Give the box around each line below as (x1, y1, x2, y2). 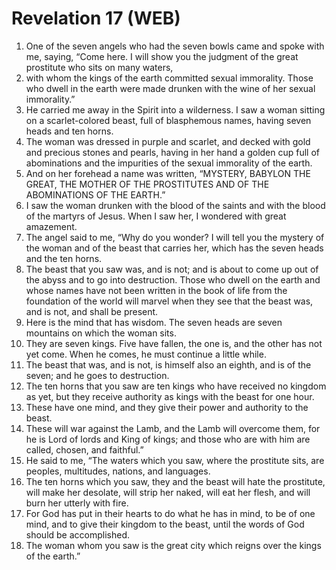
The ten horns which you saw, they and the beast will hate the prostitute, (25, 475, 326, 487)
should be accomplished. (25, 528, 131, 541)
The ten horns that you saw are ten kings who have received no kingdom (25, 380, 327, 392)
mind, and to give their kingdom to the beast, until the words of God (25, 518, 305, 530)
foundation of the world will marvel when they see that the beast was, (25, 295, 314, 307)
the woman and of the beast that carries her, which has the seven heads (25, 242, 324, 254)
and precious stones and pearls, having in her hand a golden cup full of (25, 146, 321, 158)
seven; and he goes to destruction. (25, 369, 170, 381)
